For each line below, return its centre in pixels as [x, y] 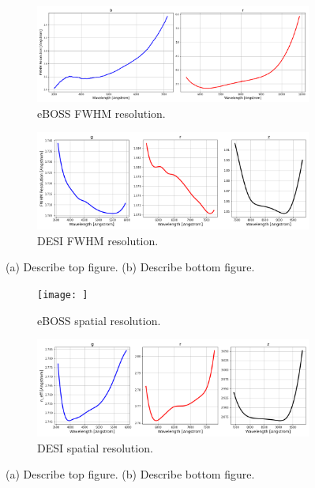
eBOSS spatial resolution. [99, 320]
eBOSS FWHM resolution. [101, 113]
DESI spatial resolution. [95, 447]
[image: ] [63, 295]
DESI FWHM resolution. [98, 240]
